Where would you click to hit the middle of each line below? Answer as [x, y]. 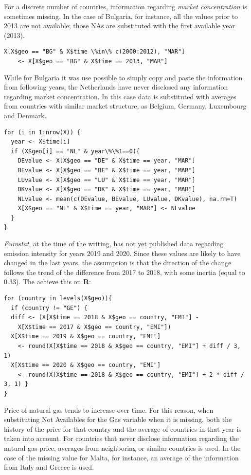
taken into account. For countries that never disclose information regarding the [121, 438]
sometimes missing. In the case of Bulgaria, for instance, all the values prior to [121, 16]
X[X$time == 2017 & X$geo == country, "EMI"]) [94, 327]
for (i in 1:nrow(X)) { [42, 132]
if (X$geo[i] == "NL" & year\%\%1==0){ [75, 151]
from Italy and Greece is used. [49, 467]
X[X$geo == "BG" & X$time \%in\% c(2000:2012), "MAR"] [95, 52]
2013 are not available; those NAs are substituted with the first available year [119, 26]
